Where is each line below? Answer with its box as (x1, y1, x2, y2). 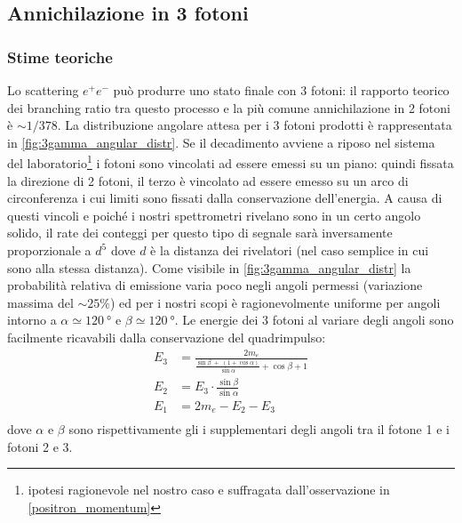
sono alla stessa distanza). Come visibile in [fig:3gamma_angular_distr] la (7, 258, 411, 277)
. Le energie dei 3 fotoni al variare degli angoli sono (174, 310, 454, 329)
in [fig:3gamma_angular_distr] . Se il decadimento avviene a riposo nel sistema (7, 133, 435, 151)
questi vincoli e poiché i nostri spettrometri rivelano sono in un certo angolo (7, 205, 421, 224)
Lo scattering (7, 81, 79, 99)
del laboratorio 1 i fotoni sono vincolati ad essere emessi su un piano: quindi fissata (7, 151, 454, 173)
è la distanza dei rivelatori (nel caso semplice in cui (150, 241, 429, 259)
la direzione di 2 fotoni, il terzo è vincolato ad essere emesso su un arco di (7, 171, 409, 189)
